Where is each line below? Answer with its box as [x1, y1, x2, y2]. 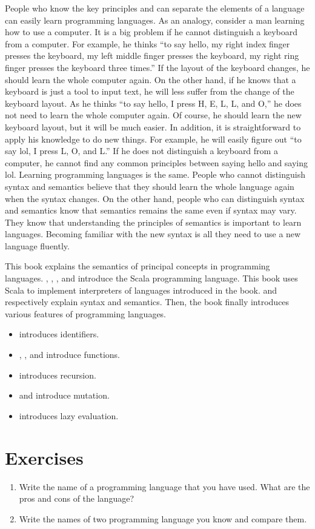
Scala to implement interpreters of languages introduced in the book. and [5, 283, 277, 296]
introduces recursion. [19, 368, 96, 381]
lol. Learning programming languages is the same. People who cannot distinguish [5, 168, 305, 181]
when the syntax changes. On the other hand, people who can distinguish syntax [5, 192, 305, 204]
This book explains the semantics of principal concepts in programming [5, 260, 270, 272]
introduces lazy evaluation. [19, 409, 119, 422]
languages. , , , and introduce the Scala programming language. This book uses [5, 272, 298, 285]
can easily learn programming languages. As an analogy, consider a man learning [5, 13, 305, 26]
